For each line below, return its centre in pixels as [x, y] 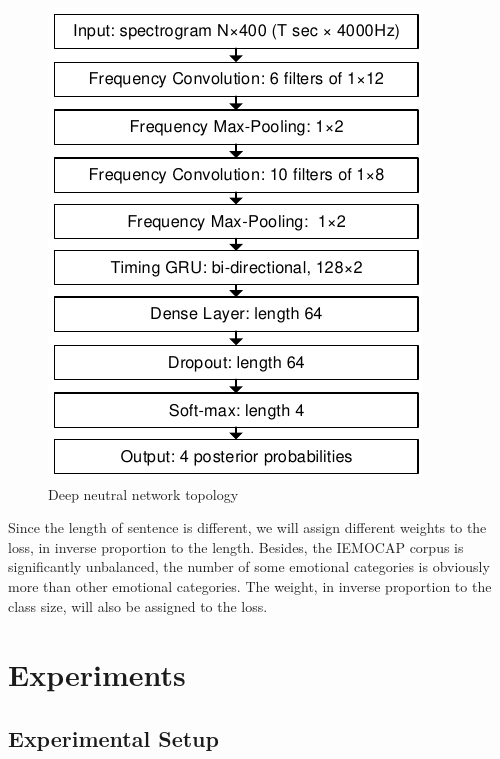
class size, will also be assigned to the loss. [138, 605]
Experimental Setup [113, 737]
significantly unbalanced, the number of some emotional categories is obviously [249, 566]
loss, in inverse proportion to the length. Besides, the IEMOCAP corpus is [236, 546]
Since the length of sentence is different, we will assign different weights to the [247, 527]
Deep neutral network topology [143, 493]
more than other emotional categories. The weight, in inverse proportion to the [250, 585]
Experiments [97, 674]
